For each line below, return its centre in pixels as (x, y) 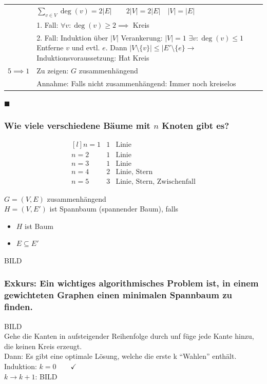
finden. (18, 307)
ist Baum (39, 226)
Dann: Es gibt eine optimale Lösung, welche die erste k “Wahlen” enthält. (120, 356)
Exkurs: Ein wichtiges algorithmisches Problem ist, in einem (131, 283)
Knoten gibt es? (196, 126)
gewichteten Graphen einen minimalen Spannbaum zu (118, 295)
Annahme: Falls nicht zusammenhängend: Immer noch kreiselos (136, 83)
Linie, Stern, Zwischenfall (156, 181)
